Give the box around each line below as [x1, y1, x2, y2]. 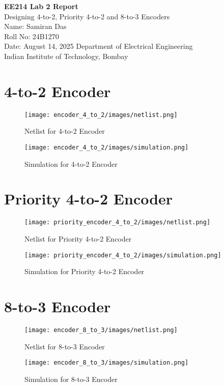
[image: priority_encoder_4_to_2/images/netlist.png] [24, 219, 211, 226]
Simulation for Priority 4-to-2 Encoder [24, 266, 145, 277]
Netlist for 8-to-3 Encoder [24, 341, 105, 351]
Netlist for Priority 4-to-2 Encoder [24, 233, 132, 244]
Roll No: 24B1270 [4, 31, 59, 41]
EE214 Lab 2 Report [4, 1, 78, 11]
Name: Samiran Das [4, 21, 67, 32]
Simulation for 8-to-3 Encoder [24, 373, 118, 384]
